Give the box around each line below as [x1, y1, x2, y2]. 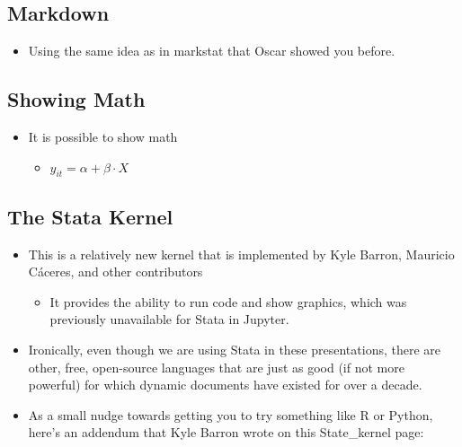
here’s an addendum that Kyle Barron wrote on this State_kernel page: [28, 423, 424, 442]
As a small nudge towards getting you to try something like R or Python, [28, 405, 433, 424]
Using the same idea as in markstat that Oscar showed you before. [28, 41, 395, 60]
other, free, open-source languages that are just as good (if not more [28, 357, 404, 376]
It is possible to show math [28, 127, 178, 145]
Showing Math [7, 85, 146, 113]
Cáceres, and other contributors [28, 262, 203, 281]
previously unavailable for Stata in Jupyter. [49, 310, 289, 329]
